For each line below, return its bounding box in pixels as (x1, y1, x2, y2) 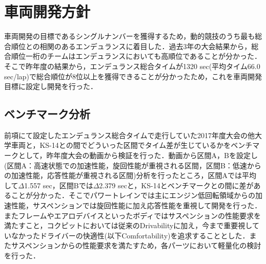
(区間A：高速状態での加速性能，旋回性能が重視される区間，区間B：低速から (4, 160, 261, 170)
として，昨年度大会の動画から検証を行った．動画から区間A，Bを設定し (18, 150, 258, 161)
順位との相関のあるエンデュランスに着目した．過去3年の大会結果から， (11, 40, 252, 51)
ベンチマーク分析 (4, 106, 90, 122)
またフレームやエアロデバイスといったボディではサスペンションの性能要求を (4, 210, 261, 221)
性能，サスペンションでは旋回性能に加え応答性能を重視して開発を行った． (11, 200, 262, 211)
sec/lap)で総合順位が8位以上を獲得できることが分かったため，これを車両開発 (4, 71, 262, 81)
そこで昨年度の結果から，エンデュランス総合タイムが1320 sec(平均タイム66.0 (4, 60, 260, 71)
